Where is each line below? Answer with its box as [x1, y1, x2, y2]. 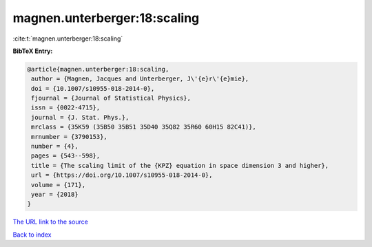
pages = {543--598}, [31, 152, 101, 160]
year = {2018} [31, 191, 79, 198]
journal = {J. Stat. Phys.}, [31, 114, 130, 121]
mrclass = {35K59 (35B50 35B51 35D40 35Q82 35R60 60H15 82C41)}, [31, 123, 256, 131]
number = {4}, [31, 142, 79, 151]
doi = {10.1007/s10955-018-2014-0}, [31, 85, 155, 92]
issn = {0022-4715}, [31, 104, 101, 111]
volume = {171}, [31, 181, 86, 189]
